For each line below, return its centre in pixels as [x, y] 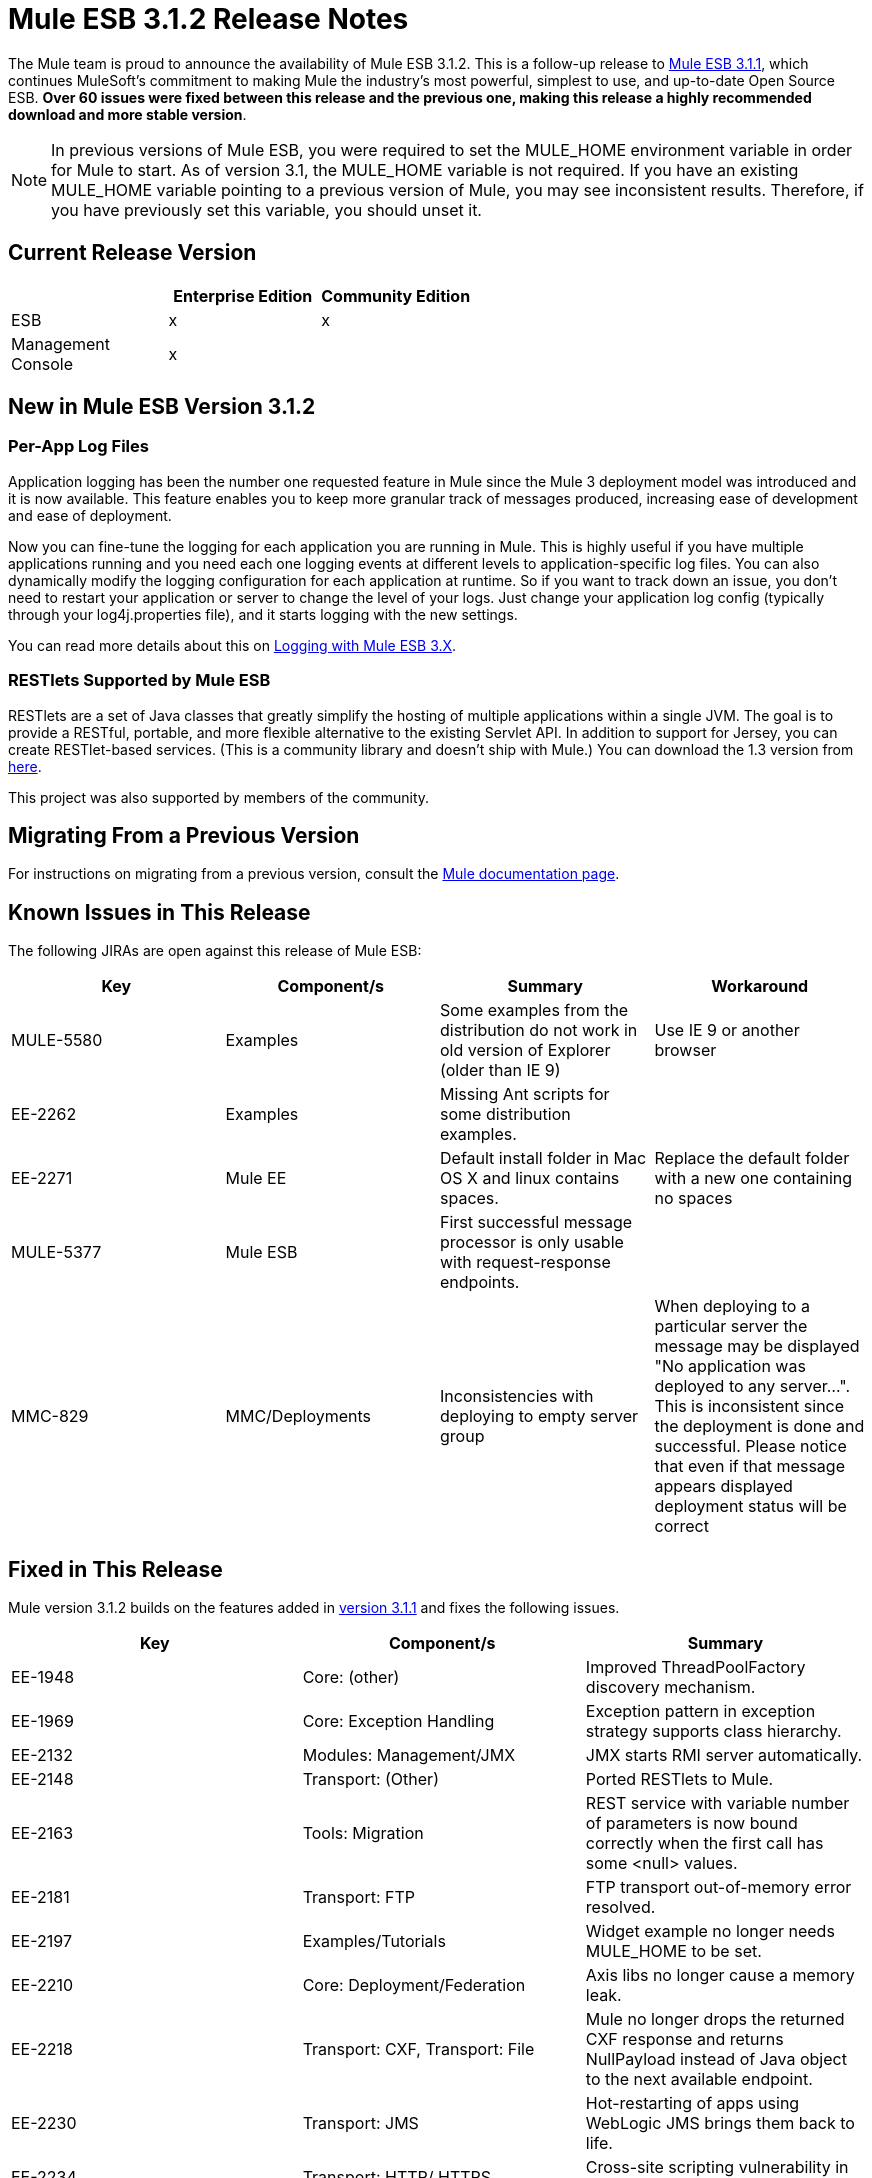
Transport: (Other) [370, 1779]
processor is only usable [532, 1242]
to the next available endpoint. [699, 2079]
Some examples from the [534, 1010]
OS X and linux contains [530, 1178]
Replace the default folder [752, 1158]
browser [685, 1050]
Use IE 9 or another [727, 1030]
